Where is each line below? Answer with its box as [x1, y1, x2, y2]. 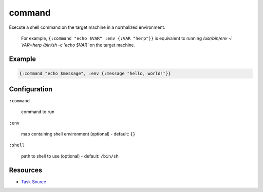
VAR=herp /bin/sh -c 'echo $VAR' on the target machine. [21, 42, 135, 48]
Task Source [21, 178, 46, 185]
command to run [21, 109, 55, 115]
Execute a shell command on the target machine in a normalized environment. [9, 24, 166, 30]
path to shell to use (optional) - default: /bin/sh [21, 153, 119, 159]
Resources [9, 166, 42, 174]
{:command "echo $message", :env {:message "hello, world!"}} [19, 71, 171, 77]
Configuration [9, 85, 53, 93]
